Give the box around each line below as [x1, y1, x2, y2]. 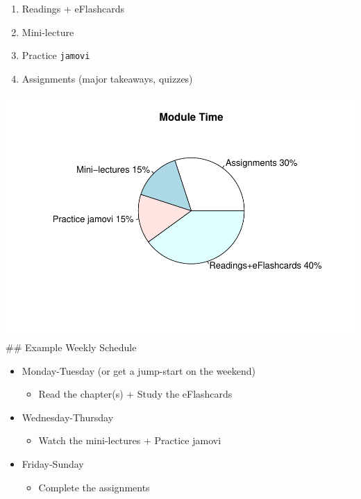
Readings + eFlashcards [22, 1, 125, 15]
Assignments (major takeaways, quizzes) [22, 71, 193, 85]
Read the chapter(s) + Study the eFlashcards [38, 387, 233, 401]
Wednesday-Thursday [22, 409, 114, 424]
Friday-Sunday [22, 456, 84, 471]
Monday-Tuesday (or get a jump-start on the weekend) [22, 363, 256, 378]
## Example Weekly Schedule [6, 339, 137, 354]
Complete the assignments [38, 480, 150, 494]
